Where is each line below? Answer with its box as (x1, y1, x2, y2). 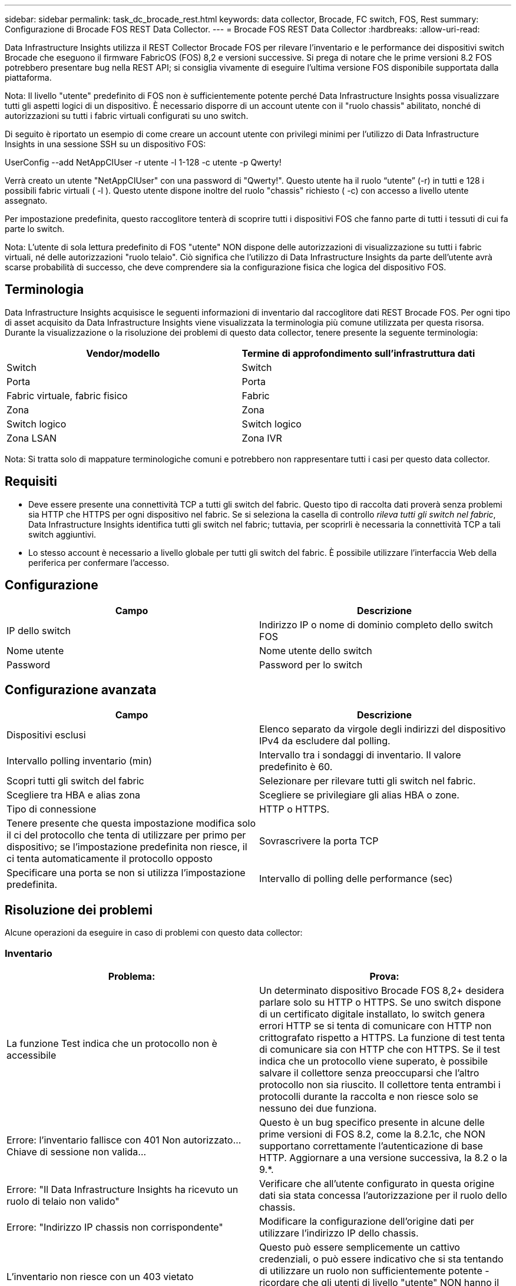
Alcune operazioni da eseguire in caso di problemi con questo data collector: (5, 927, 303, 938)
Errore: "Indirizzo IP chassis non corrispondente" (6, 1221, 223, 1233)
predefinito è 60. (259, 761, 333, 773)
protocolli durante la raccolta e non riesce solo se (259, 1090, 478, 1102)
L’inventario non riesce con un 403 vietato (6, 1270, 194, 1282)
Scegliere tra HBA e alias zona (6, 789, 140, 801)
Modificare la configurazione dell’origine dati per (259, 1215, 474, 1227)
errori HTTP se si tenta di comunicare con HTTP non (259, 1019, 492, 1032)
